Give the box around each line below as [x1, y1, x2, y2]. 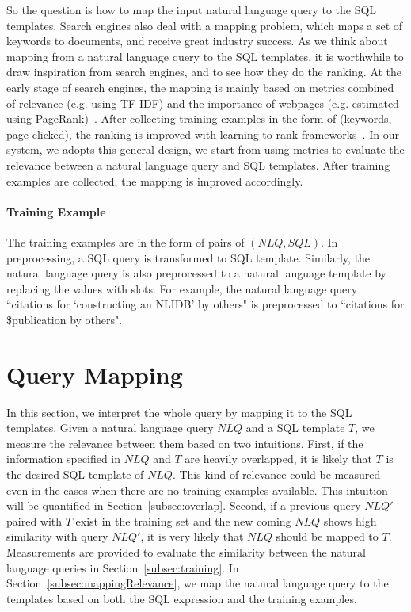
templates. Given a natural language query [6, 419, 214, 436]
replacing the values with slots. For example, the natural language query [6, 280, 358, 296]
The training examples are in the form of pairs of [6, 233, 245, 250]
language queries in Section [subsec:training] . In [6, 559, 239, 576]
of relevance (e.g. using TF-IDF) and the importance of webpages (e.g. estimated [6, 94, 399, 111]
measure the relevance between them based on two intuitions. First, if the [6, 434, 363, 451]
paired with [6, 512, 63, 529]
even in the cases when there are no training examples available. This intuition [6, 481, 388, 498]
